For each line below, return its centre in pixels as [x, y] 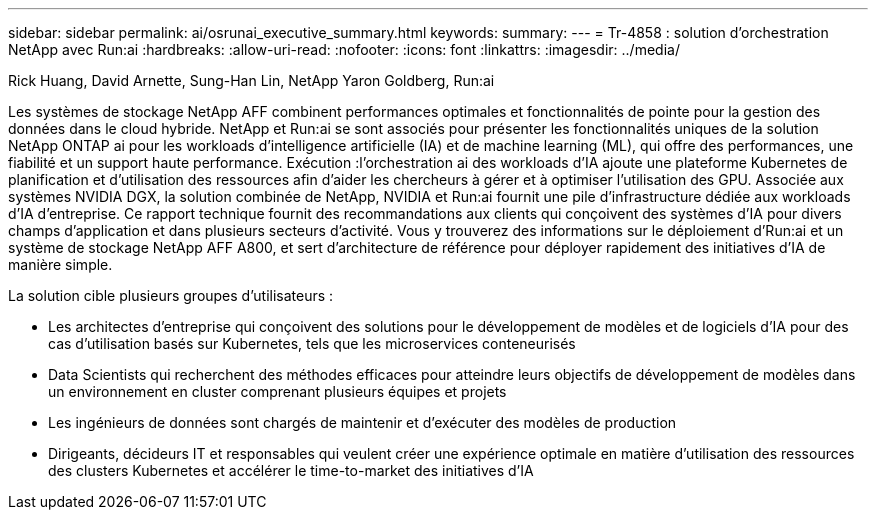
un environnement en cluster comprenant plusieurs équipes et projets [277, 391]
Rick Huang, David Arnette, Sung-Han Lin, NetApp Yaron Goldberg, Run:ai [251, 80]
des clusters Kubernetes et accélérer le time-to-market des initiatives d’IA [291, 470]
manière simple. [60, 264]
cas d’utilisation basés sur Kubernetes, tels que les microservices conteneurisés [312, 343]
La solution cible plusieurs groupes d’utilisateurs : [171, 295]
